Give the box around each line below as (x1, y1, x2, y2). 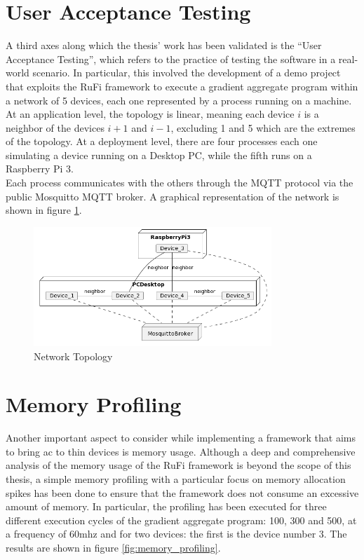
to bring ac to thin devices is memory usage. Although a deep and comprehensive (6, 444, 356, 458)
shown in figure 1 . (6, 203, 82, 217)
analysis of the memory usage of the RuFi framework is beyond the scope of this (6, 458, 351, 472)
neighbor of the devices (6, 120, 105, 135)
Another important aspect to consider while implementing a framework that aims (6, 430, 356, 445)
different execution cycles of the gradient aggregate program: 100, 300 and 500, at (6, 512, 357, 527)
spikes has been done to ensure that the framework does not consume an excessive (6, 485, 359, 500)
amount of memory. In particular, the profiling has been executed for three (6, 499, 327, 514)
